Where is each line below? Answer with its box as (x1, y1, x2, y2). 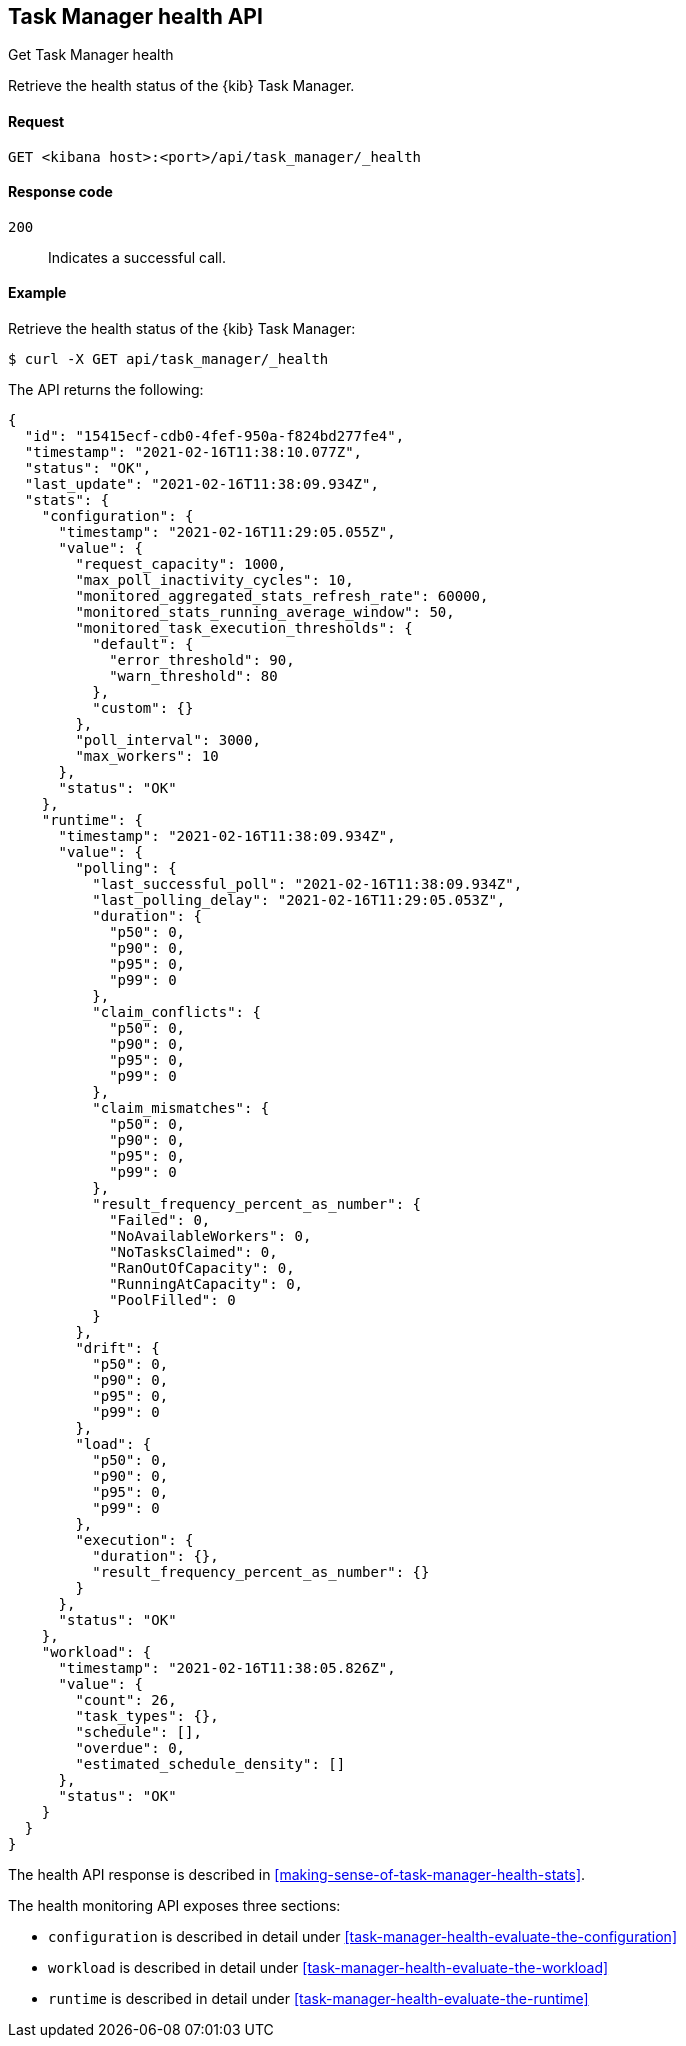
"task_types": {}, (75, 1708, 219, 1725)
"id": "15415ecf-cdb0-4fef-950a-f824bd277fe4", (24, 428, 405, 445)
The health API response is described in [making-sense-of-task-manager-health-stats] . (8, 1866, 586, 1884)
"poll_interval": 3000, (75, 732, 261, 749)
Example (8, 284, 67, 302)
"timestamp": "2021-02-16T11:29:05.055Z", (58, 524, 396, 541)
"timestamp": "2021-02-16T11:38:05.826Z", (58, 1660, 396, 1677)
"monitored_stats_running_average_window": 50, (75, 604, 455, 621)
